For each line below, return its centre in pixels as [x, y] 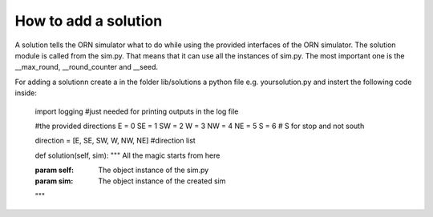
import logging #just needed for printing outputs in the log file [137, 111]
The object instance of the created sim [162, 181]
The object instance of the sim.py [154, 170]
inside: [26, 93]
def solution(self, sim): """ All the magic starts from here [127, 155]
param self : [55, 170]
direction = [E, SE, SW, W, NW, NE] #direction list [115, 141]
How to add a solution [89, 21]
